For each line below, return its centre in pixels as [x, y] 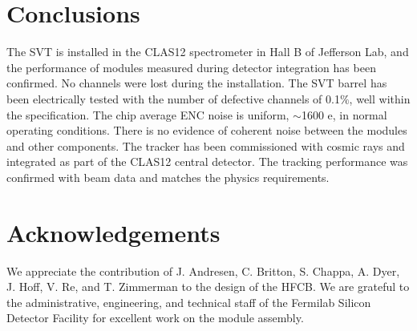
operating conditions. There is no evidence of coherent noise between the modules [207, 130]
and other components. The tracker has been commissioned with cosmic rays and [206, 145]
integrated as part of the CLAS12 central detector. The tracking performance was [207, 161]
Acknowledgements [113, 232]
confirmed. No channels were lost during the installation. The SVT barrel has [197, 83]
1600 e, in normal [344, 114]
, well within [380, 98]
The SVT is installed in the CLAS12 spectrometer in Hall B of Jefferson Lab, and [208, 52]
